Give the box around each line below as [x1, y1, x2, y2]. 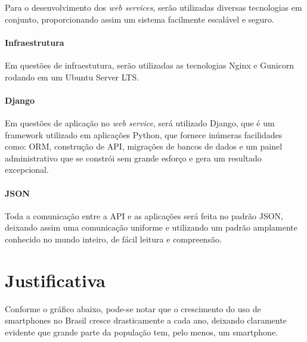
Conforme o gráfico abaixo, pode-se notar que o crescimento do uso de [5, 302, 261, 315]
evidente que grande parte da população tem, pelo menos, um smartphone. [5, 325, 278, 338]
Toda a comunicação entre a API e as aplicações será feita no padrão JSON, [5, 209, 283, 222]
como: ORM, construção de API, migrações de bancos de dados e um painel [5, 140, 283, 153]
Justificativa [5, 268, 106, 292]
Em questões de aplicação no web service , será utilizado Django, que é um [5, 116, 275, 129]
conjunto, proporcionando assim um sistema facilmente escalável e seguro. [5, 13, 274, 25]
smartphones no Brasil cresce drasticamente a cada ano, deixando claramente [5, 314, 287, 327]
